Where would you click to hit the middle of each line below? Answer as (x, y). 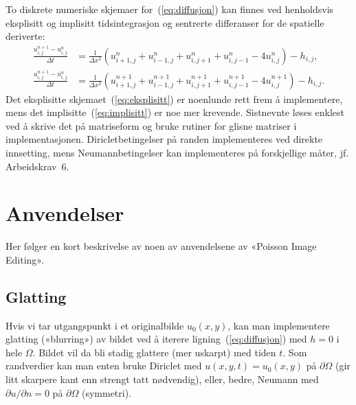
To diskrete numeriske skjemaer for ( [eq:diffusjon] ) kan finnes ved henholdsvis (170, 9)
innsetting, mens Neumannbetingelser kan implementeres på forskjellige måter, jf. (177, 152)
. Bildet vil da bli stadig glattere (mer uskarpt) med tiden (154, 352)
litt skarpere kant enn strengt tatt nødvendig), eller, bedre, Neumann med (162, 379)
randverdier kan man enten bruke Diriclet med (104, 366)
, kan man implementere (279, 325)
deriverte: (25, 36)
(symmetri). (107, 392)
